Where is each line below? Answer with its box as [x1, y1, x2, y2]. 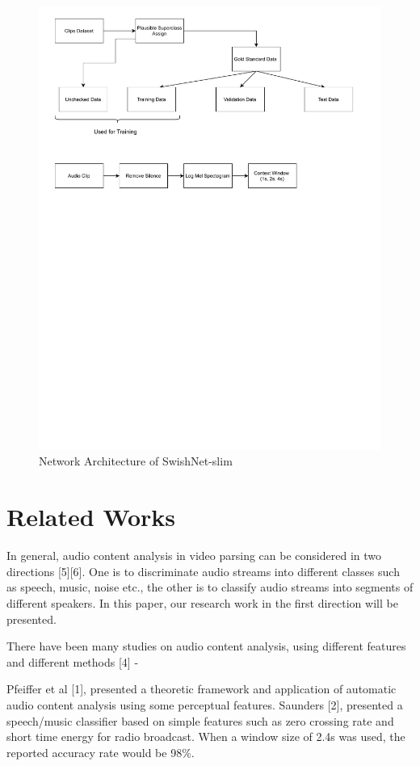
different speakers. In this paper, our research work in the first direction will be [6, 594, 398, 611]
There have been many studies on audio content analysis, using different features [6, 638, 406, 654]
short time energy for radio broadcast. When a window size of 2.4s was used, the [6, 728, 405, 745]
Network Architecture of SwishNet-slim [39, 452, 233, 469]
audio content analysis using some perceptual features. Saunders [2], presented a [6, 696, 403, 713]
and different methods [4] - [6, 653, 139, 670]
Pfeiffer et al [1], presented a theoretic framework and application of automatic [6, 680, 397, 697]
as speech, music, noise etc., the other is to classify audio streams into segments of [6, 579, 414, 596]
